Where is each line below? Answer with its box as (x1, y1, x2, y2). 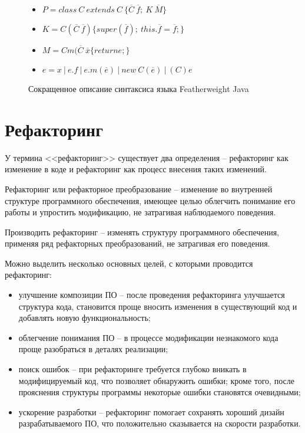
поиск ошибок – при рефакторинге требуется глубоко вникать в (18, 363, 247, 375)
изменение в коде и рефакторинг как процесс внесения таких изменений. (5, 163, 267, 175)
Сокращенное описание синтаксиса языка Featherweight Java (28, 83, 249, 94)
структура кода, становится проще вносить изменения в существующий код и (18, 300, 297, 312)
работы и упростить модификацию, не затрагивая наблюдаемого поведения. (5, 206, 276, 218)
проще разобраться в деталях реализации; (18, 343, 168, 355)
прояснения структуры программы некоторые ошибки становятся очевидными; (18, 386, 301, 398)
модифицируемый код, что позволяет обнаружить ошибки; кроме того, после (18, 374, 294, 386)
